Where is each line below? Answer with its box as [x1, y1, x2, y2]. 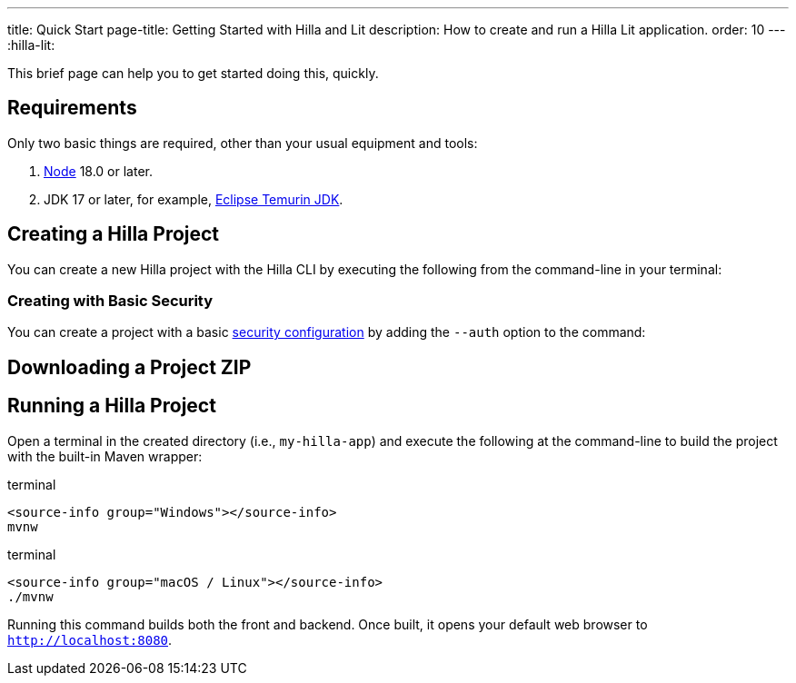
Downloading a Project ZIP [7, 355, 252, 379]
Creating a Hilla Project [7, 223, 220, 246]
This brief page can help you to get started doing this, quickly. [7, 65, 379, 81]
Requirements [7, 96, 137, 120]
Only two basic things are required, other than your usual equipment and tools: [7, 134, 478, 151]
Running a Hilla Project [7, 394, 216, 418]
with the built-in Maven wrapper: [7, 448, 203, 464]
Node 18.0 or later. [44, 163, 154, 179]
